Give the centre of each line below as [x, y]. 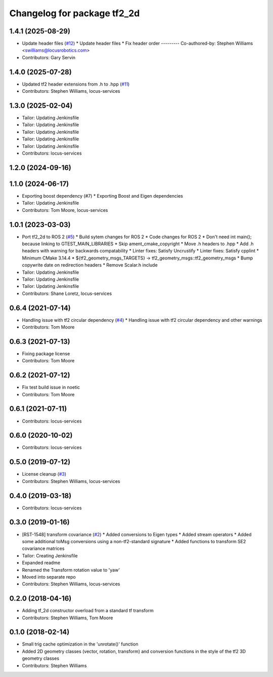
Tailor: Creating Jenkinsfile [50, 555]
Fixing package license [46, 353]
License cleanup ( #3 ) [44, 474]
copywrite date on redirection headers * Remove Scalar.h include [90, 265]
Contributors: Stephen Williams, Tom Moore [67, 618]
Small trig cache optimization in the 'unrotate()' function [80, 644]
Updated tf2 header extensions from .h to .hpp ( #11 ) [76, 84]
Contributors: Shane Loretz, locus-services [67, 293]
